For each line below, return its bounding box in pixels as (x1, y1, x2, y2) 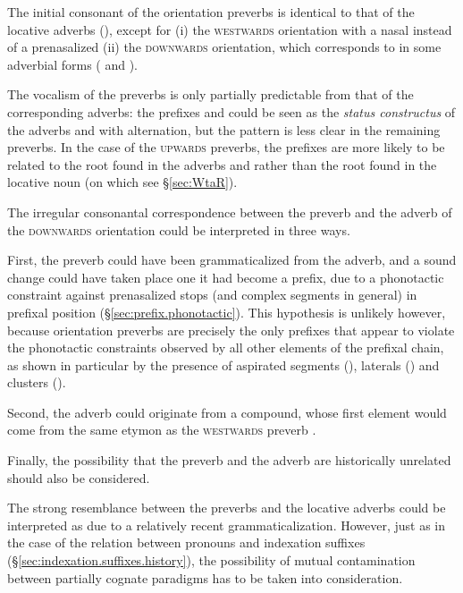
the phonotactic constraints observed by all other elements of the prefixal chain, (7, 338, 444, 357)
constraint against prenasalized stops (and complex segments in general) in (7, 285, 417, 304)
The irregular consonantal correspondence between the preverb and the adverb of (7, 202, 452, 221)
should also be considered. (7, 468, 150, 487)
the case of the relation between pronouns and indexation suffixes (7, 533, 366, 552)
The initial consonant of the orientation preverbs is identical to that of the (7, 3, 415, 21)
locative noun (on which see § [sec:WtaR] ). (7, 173, 238, 191)
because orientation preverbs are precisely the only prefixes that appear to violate (7, 320, 455, 339)
